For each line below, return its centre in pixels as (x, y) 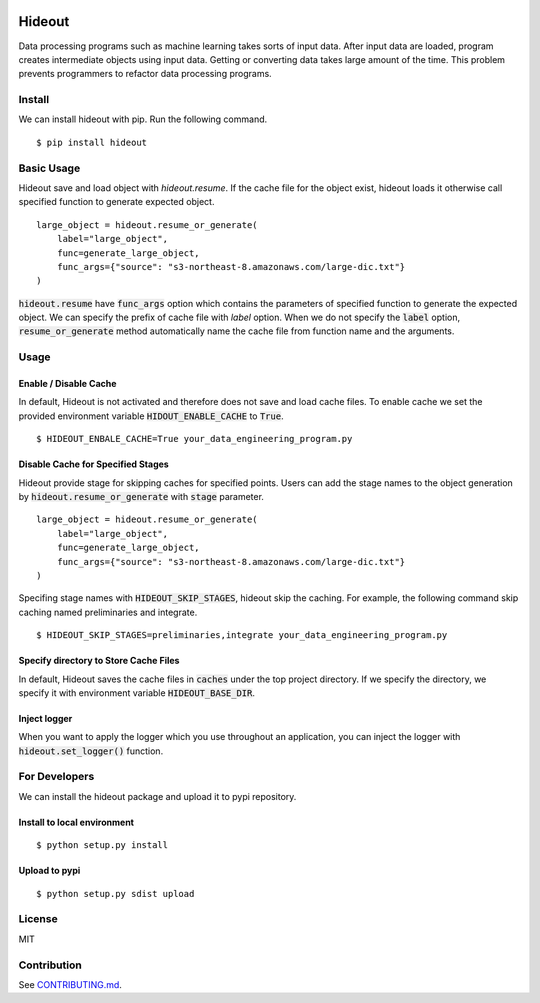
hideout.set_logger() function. (91, 751)
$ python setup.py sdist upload (115, 893)
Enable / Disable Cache (67, 384)
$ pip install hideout (92, 142)
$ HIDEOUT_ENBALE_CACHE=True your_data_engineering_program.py (194, 439)
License (38, 919)
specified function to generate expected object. (116, 202)
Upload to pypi (49, 871)
